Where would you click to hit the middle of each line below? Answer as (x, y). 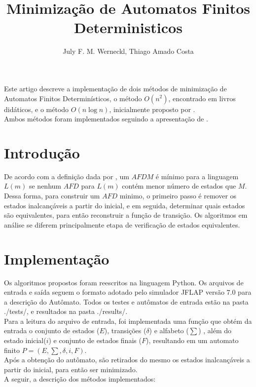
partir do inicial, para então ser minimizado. (71, 369)
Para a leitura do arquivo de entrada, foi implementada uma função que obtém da (128, 321)
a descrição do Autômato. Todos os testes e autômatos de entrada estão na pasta (126, 301)
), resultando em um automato (192, 340)
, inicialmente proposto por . (152, 109)
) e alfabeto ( (169, 330)
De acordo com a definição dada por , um (67, 176)
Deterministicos (128, 27)
